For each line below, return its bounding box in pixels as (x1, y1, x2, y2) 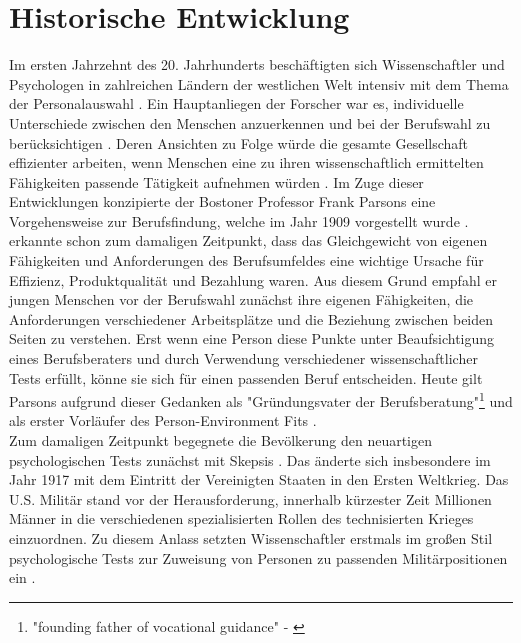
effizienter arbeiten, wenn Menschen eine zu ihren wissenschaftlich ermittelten (9, 152, 484, 173)
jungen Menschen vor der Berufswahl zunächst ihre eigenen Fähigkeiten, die (9, 289, 474, 310)
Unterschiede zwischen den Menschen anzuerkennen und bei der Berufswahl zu (9, 112, 491, 133)
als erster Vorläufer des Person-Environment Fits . (9, 410, 317, 431)
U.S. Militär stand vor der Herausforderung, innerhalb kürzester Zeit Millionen (9, 488, 492, 509)
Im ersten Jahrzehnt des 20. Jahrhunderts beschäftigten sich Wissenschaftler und (9, 54, 505, 75)
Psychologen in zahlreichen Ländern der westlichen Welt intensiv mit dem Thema (9, 73, 509, 94)
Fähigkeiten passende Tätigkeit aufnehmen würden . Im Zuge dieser (9, 171, 424, 192)
